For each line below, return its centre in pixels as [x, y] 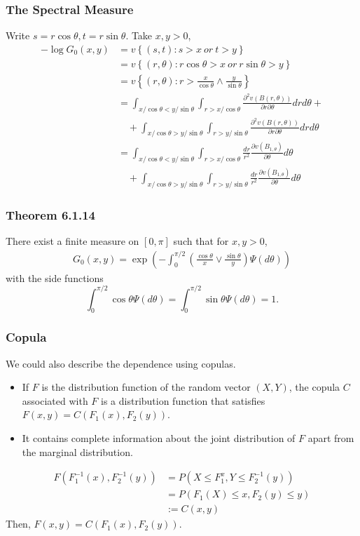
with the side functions [55, 277]
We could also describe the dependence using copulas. [121, 363]
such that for [201, 240]
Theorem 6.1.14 [50, 214]
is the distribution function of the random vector [146, 387]
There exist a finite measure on [72, 240]
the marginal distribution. [77, 451]
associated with [55, 400]
